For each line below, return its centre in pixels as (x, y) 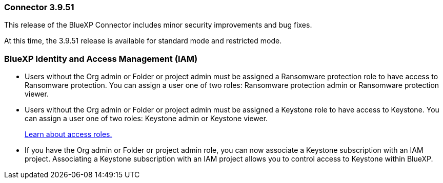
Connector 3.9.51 (39, 7)
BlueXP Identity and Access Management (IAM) (101, 59)
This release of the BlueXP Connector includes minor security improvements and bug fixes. (158, 25)
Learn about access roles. (68, 134)
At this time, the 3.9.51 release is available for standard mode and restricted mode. (143, 41)
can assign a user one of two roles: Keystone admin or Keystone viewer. (146, 119)
